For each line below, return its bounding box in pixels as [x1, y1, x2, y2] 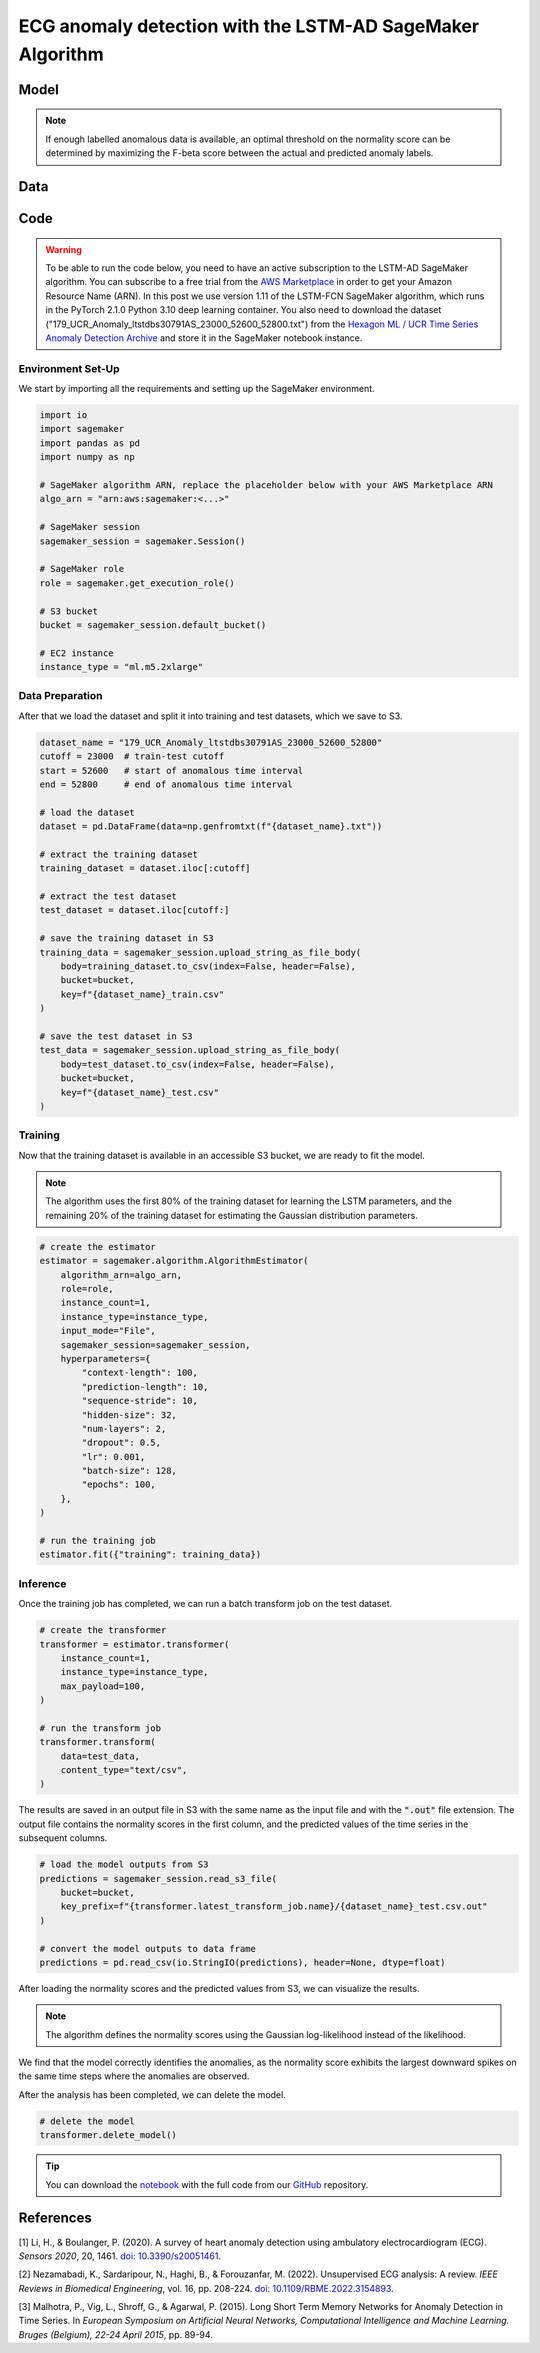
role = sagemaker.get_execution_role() [39, 577, 235, 589]
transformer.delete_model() [39, 2130, 177, 2141]
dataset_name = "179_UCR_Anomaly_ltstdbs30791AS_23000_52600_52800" [39, 736, 383, 748]
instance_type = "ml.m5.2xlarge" [39, 661, 204, 673]
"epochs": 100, [81, 1479, 157, 1490]
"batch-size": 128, [81, 1465, 177, 1477]
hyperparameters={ [60, 1353, 151, 1364]
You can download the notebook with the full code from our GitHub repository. [45, 2178, 369, 2190]
